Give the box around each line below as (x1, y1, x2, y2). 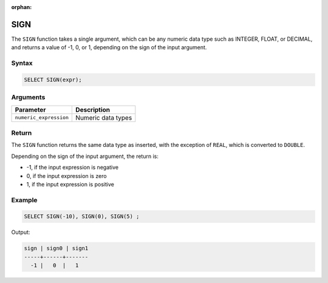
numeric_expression (15, 114, 69, 121)
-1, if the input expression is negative (26, 164, 118, 171)
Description (75, 105, 111, 114)
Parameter (15, 105, 46, 114)
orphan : (11, 4, 32, 10)
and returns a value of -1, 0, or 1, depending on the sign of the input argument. (11, 44, 207, 51)
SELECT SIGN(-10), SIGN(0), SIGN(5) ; (24, 213, 140, 220)
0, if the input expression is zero (26, 172, 107, 179)
